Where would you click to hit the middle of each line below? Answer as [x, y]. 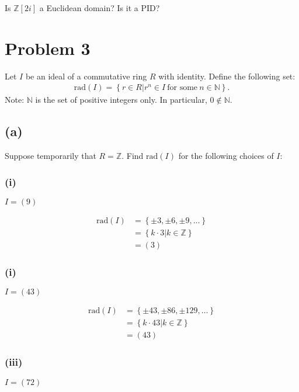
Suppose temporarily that [51, 156]
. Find [133, 156]
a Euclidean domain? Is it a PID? [100, 8]
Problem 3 [48, 48]
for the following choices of [226, 156]
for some [182, 88]
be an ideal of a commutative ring [86, 76]
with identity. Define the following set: [227, 76]
